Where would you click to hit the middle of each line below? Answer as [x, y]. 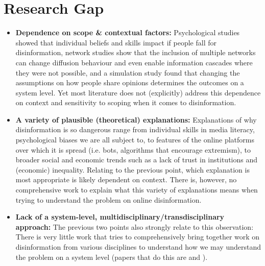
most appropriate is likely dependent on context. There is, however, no [126, 179]
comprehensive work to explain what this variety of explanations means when [137, 190]
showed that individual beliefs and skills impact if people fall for [116, 42]
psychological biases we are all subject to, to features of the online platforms [135, 140]
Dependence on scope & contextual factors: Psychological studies [128, 32]
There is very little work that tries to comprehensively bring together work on [138, 237]
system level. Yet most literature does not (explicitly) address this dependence [138, 92]
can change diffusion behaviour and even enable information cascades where [134, 62]
